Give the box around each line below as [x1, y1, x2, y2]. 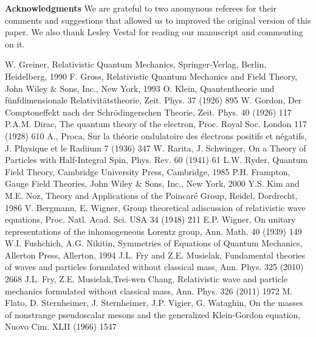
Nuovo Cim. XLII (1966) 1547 [5, 320, 117, 333]
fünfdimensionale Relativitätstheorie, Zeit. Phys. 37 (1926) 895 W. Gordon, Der [5, 94, 302, 106]
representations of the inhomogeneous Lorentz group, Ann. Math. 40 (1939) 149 [5, 224, 302, 237]
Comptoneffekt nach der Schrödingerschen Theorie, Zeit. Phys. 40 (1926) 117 [5, 105, 292, 118]
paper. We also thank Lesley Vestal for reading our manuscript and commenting [5, 26, 303, 38]
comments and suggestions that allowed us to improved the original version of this [5, 13, 311, 26]
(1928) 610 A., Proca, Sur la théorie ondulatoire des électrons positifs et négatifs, [5, 129, 307, 142]
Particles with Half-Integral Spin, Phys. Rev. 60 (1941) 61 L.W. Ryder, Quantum [5, 153, 308, 166]
